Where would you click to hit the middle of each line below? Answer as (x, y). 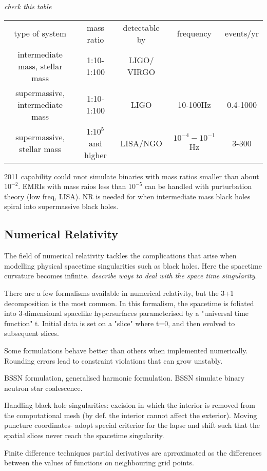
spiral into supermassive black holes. (61, 206)
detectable (141, 27)
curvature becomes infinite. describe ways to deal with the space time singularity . (131, 276)
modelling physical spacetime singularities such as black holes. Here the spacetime (133, 265)
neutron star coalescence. (43, 388)
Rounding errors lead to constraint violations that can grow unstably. (113, 360)
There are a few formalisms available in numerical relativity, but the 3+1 (119, 293)
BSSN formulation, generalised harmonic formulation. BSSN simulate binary (125, 378)
